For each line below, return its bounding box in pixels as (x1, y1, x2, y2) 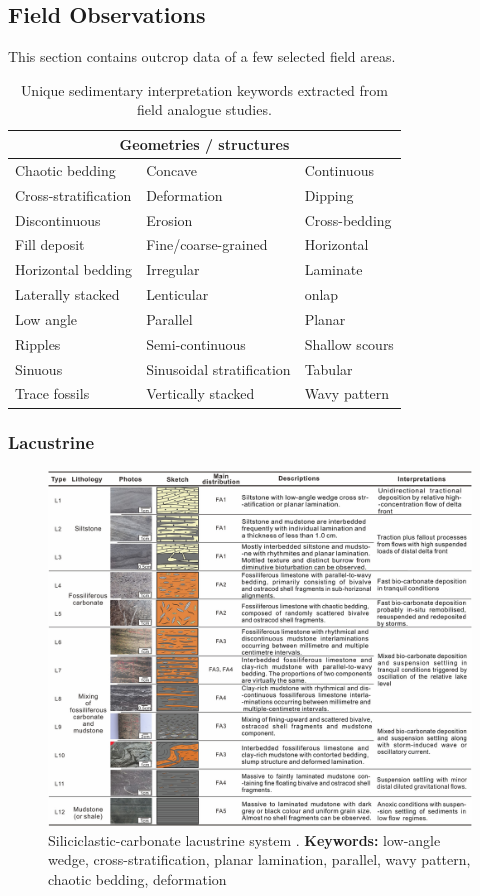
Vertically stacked (146, 383, 255, 404)
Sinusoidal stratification (146, 358, 291, 379)
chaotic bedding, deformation (48, 868, 227, 889)
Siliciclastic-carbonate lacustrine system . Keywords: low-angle (48, 829, 441, 850)
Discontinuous (15, 209, 101, 230)
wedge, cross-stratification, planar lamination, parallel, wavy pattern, (48, 849, 471, 870)
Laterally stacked (15, 284, 120, 305)
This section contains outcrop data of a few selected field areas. (8, 46, 396, 67)
